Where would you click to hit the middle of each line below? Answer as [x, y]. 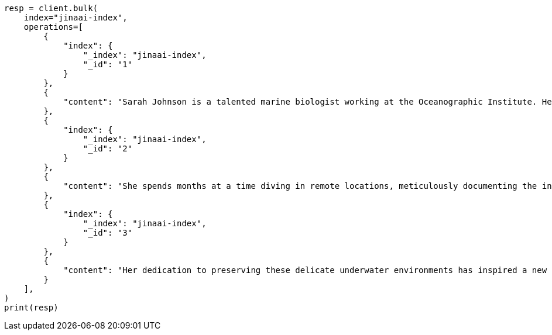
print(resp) [31, 308]
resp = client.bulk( [51, 8]
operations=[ [53, 27]
